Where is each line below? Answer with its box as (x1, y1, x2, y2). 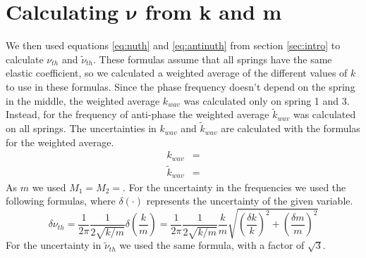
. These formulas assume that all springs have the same (93, 51, 332, 66)
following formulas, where (6, 193, 116, 208)
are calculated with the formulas (221, 121, 360, 136)
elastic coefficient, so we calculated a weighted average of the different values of (6, 65, 348, 80)
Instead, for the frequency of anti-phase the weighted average (6, 107, 269, 122)
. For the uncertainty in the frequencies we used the (123, 179, 346, 194)
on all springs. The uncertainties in (6, 121, 157, 136)
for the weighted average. (6, 134, 114, 149)
